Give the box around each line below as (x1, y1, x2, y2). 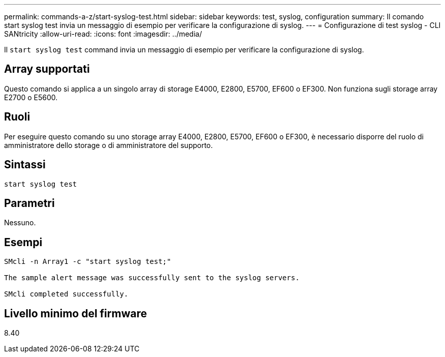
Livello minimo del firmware (4, 307, 147, 320)
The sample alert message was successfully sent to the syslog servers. (4, 274, 300, 282)
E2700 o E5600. (4, 93, 58, 102)
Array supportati (4, 63, 90, 76)
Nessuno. (4, 218, 36, 227)
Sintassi (4, 158, 46, 171)
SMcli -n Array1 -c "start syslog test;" (4, 257, 171, 266)
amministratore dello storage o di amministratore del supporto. (4, 140, 213, 150)
